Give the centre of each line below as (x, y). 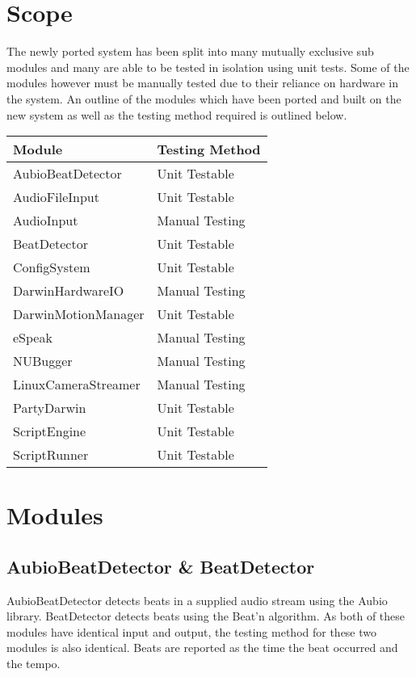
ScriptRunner (51, 455)
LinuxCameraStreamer (77, 385)
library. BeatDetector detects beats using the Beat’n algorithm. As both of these (206, 616)
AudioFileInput (56, 197)
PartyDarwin (50, 408)
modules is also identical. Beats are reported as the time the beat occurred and (202, 648)
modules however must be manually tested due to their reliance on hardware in (202, 83)
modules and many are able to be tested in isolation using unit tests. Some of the (208, 67)
